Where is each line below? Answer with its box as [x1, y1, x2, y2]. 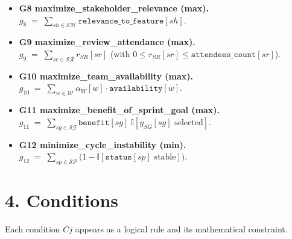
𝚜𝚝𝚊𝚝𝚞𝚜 [105, 153, 132, 162]
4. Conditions [5, 188, 118, 213]
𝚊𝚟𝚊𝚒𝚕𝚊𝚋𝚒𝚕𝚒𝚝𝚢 [109, 84, 163, 93]
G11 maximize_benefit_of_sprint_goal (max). [19, 104, 220, 116]
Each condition [5, 223, 60, 235]
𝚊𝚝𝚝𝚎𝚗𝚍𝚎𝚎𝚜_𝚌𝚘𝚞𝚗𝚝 [191, 50, 256, 59]
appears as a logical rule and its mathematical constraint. [75, 223, 288, 235]
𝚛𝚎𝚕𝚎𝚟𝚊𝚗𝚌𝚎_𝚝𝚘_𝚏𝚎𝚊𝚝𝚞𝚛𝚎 [78, 16, 164, 25]
